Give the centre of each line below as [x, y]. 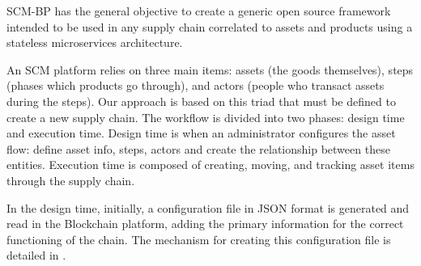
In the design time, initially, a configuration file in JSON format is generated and [208, 207]
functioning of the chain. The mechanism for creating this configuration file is [199, 239]
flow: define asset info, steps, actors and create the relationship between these [198, 148]
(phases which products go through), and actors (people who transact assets [196, 85]
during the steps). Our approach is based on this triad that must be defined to [201, 101]
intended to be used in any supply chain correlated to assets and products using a [210, 26]
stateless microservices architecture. [95, 42]
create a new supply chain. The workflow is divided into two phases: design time [206, 117]
